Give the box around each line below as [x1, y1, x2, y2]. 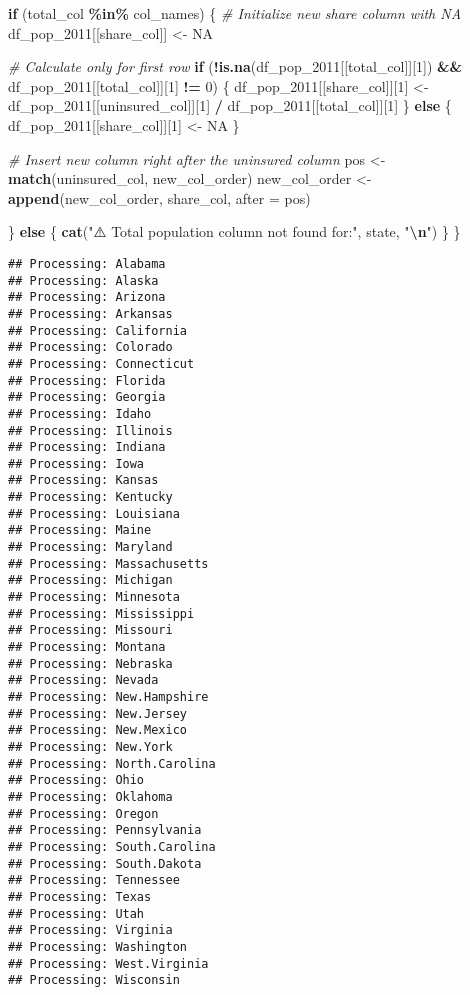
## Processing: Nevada [8, 673, 159, 688]
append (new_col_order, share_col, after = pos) [8, 187, 311, 208]
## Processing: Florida [8, 373, 166, 388]
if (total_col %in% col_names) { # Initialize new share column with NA [8, 3, 462, 23]
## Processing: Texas [8, 889, 152, 904]
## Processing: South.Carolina [8, 839, 216, 854]
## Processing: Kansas [8, 473, 159, 488]
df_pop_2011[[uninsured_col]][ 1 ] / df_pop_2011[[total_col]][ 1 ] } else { [8, 95, 452, 116]
